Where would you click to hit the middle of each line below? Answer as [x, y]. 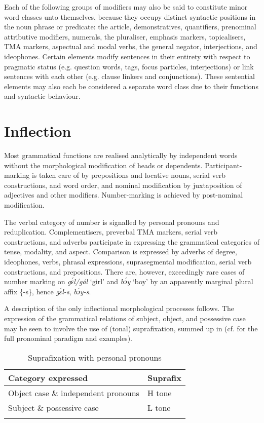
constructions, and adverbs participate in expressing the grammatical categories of [132, 241]
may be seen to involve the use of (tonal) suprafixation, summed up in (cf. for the [131, 328]
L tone [159, 407]
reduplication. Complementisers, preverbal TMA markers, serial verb [111, 232]
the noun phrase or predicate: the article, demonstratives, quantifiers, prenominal [130, 27]
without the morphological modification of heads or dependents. [103, 165]
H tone [159, 393]
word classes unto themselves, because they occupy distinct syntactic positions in [130, 16]
